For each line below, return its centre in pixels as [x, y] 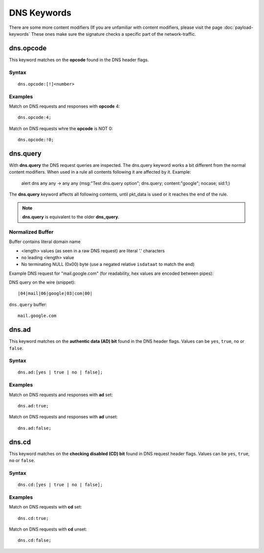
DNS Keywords [40, 13]
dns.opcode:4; [34, 118]
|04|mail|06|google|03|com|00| [55, 294]
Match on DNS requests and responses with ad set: [61, 395]
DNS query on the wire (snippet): [42, 282]
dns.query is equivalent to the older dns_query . [71, 217]
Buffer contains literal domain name [45, 242]
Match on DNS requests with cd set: [45, 507]
